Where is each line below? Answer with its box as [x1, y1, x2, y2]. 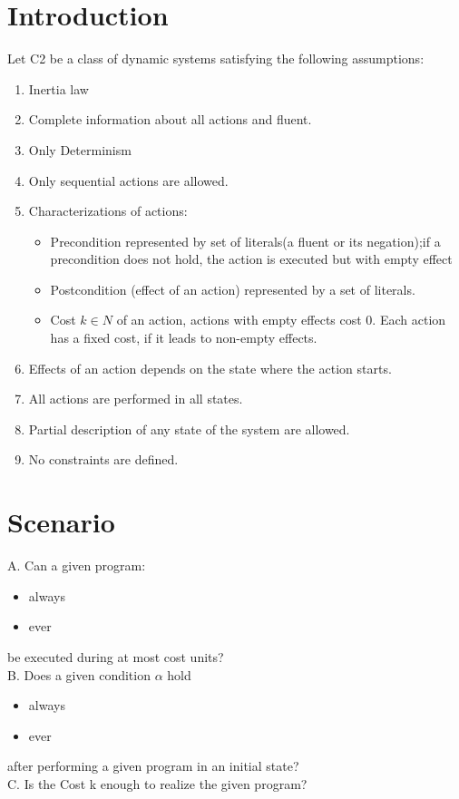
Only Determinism [28, 140, 132, 159]
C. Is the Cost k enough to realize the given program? [7, 774, 308, 793]
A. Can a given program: [7, 556, 146, 575]
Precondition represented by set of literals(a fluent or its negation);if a [50, 231, 441, 250]
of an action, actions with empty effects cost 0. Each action [116, 310, 446, 329]
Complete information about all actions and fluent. [28, 110, 312, 129]
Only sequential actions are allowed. [28, 171, 229, 190]
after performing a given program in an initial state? [7, 756, 299, 775]
